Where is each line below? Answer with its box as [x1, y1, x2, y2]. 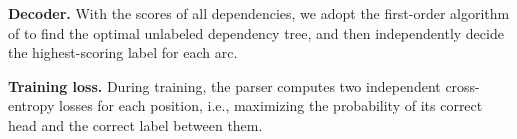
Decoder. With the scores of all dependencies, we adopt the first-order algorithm [8, 3, 510, 23]
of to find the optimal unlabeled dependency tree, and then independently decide [8, 22, 504, 43]
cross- [445, 75, 480, 96]
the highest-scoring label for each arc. [8, 42, 238, 63]
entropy [8, 95, 55, 116]
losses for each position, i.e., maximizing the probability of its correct [58, 95, 483, 116]
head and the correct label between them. [8, 114, 263, 135]
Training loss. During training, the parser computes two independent [8, 75, 441, 96]
